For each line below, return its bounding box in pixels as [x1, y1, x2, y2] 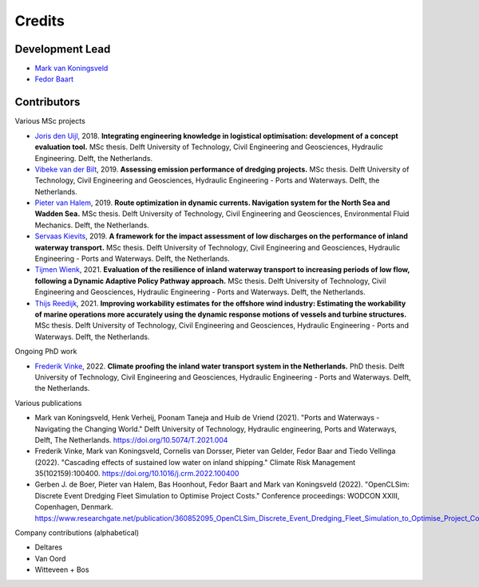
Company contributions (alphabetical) [14, 528, 140, 538]
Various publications [14, 398, 82, 408]
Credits [14, 12, 65, 30]
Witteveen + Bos [34, 565, 89, 574]
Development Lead [14, 42, 111, 56]
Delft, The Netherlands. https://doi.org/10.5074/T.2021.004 [34, 435, 228, 444]
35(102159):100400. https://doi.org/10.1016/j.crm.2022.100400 [34, 469, 239, 479]
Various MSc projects [14, 116, 85, 126]
